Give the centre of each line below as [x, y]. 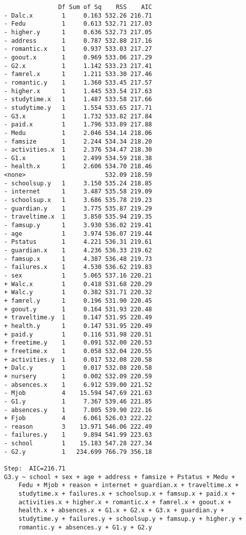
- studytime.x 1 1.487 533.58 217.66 [78, 99]
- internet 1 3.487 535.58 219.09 [78, 192]
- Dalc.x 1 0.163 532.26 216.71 [78, 15]
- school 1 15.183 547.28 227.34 [78, 444]
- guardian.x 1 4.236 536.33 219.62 [78, 251]
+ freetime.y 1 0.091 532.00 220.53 [78, 343]
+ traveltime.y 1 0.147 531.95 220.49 [78, 318]
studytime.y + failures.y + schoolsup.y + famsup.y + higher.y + [130, 519]
